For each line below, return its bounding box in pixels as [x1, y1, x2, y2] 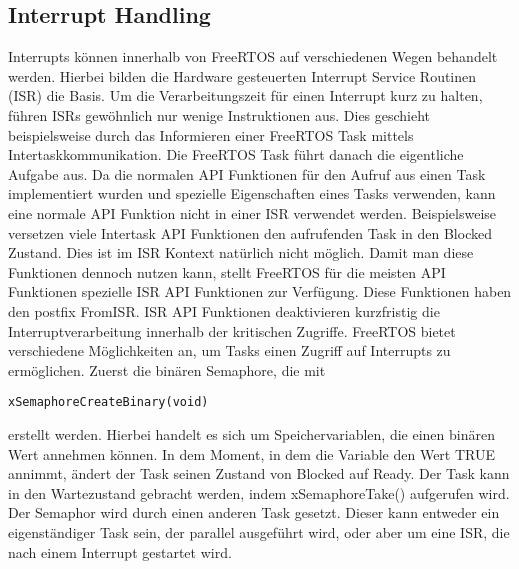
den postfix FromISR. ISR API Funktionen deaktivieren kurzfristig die [8, 300, 440, 321]
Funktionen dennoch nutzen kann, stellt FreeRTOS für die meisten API [8, 261, 446, 282]
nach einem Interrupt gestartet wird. [8, 541, 232, 562]
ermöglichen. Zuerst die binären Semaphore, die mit [8, 359, 326, 380]
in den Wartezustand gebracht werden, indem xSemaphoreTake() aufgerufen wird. [8, 482, 510, 503]
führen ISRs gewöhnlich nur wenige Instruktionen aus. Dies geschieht [8, 104, 431, 125]
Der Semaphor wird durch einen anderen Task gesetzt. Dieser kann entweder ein [8, 502, 500, 523]
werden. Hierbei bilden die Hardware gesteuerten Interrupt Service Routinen [8, 65, 477, 86]
